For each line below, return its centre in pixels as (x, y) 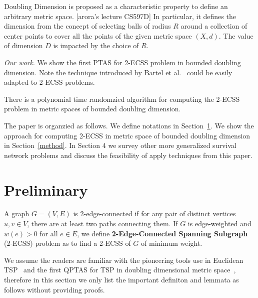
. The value (236, 35)
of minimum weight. (172, 243)
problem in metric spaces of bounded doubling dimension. (92, 109)
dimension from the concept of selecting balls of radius (87, 26)
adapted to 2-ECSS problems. (49, 82)
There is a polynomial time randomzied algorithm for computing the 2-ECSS (122, 99)
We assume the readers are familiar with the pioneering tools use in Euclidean (124, 260)
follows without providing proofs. (54, 289)
